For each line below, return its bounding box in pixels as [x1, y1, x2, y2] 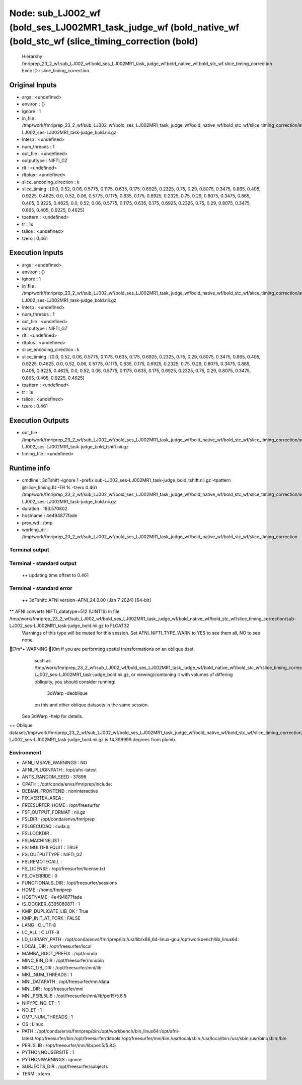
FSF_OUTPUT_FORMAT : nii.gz [22, 809, 86, 815]
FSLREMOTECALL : [22, 858, 62, 864]
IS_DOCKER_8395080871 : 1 [22, 901, 80, 907]
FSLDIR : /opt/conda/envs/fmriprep [22, 816, 95, 822]
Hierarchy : [22, 54, 45, 60]
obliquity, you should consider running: [34, 679, 116, 685]
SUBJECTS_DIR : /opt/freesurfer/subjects [22, 1063, 108, 1070]
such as [34, 657, 51, 663]
